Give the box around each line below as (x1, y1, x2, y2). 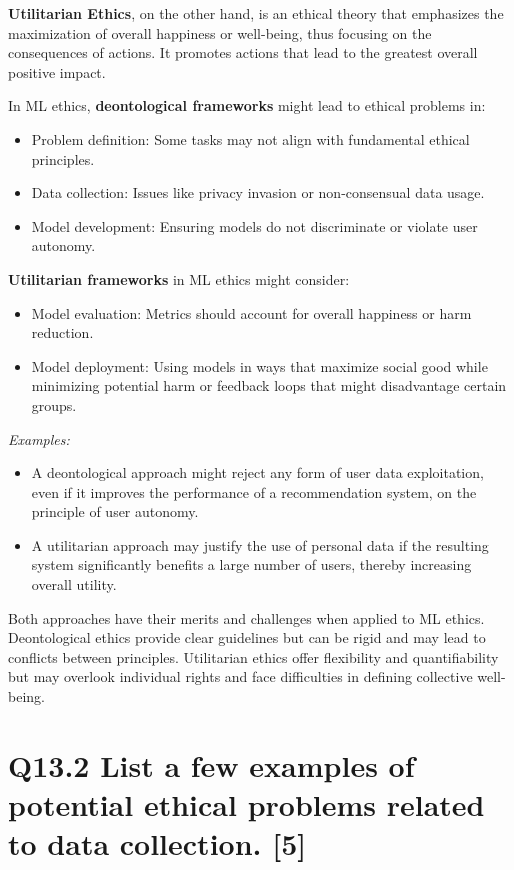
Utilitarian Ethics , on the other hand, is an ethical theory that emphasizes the (8, 3, 504, 23)
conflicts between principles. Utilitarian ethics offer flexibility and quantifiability (8, 646, 499, 667)
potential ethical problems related (8, 784, 485, 824)
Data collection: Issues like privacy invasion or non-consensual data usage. (31, 182, 485, 203)
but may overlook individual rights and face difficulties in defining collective (8, 666, 473, 687)
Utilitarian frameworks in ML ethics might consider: (8, 268, 350, 289)
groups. (31, 394, 77, 415)
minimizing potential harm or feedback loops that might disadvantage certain (31, 375, 507, 396)
